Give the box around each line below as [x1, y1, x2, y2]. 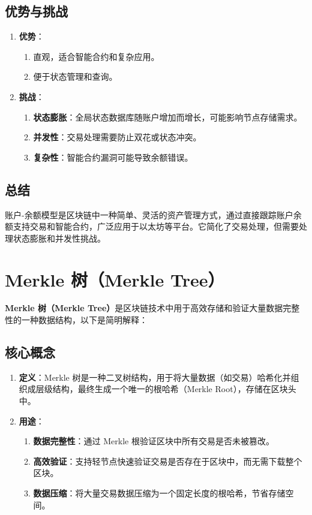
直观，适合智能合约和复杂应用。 [33, 50, 160, 62]
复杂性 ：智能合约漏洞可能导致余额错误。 [33, 150, 193, 163]
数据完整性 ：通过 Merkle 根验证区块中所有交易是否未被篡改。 [33, 435, 274, 447]
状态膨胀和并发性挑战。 [13, 231, 106, 244]
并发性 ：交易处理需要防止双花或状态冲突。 [33, 131, 202, 143]
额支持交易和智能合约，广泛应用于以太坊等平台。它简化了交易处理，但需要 [5, 220, 299, 233]
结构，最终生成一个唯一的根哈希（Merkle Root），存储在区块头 [52, 383, 296, 395]
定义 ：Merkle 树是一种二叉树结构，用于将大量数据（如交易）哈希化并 [19, 371, 291, 383]
